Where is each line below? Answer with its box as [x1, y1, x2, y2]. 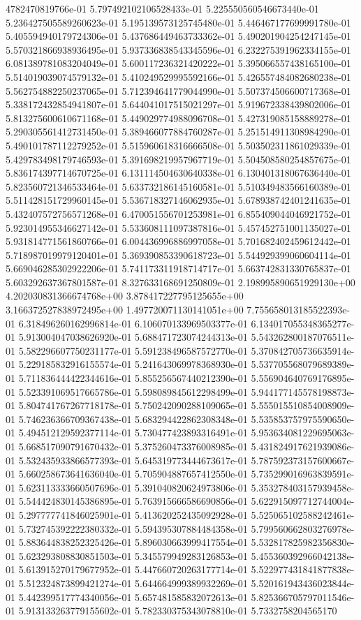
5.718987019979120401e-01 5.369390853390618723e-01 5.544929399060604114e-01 [6, 247, 351, 262]
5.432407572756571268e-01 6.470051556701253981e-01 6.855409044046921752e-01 [6, 206, 351, 221]
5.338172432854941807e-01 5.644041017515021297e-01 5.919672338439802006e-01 [6, 97, 351, 112]
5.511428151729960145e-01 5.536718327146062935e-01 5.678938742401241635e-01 [6, 193, 351, 207]
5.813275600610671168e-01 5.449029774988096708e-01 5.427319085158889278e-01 [6, 110, 351, 125]
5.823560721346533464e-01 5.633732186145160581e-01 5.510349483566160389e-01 [6, 179, 351, 193]
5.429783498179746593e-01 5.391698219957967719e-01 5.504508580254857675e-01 [6, 152, 351, 166]
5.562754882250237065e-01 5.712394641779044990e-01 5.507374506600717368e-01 [6, 83, 351, 98]
